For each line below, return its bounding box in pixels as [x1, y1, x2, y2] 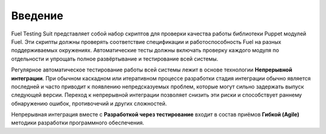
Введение [11, 9, 63, 22]
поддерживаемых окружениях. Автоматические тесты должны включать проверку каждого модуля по [11, 47, 280, 54]
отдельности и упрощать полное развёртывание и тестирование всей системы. [11, 55, 219, 62]
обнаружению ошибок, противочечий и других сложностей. [11, 100, 167, 107]
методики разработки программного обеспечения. [11, 119, 144, 126]
